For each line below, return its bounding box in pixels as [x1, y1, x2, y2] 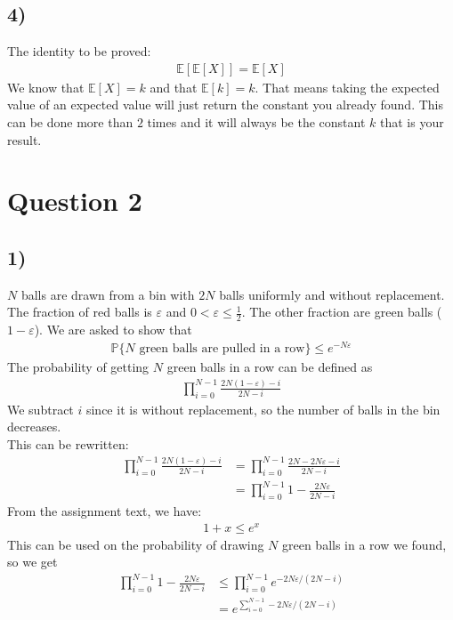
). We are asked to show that [34, 320, 192, 339]
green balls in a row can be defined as [166, 357, 373, 375]
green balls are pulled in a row [139, 342, 305, 355]
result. [7, 130, 42, 149]
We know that [7, 77, 85, 96]
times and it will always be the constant [147, 113, 366, 132]
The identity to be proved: [7, 42, 151, 60]
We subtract [7, 399, 74, 418]
